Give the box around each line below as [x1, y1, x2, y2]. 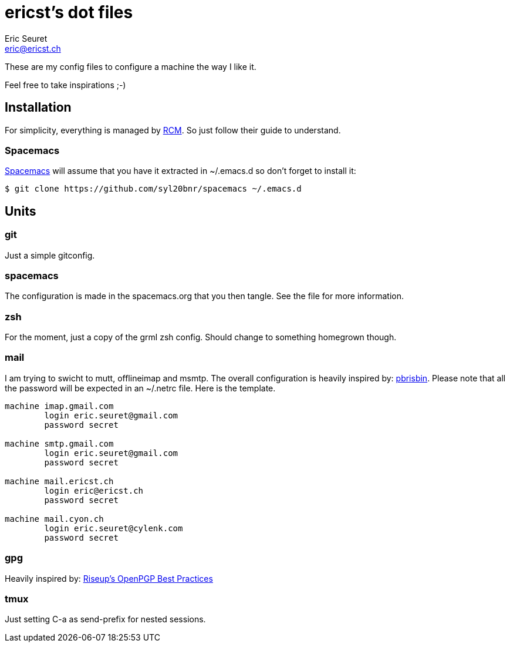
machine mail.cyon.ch [5, 514, 104, 524]
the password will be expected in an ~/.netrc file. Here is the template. [5, 383, 276, 393]
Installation [5, 100, 72, 115]
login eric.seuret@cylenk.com [44, 523, 183, 533]
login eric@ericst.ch [44, 485, 144, 495]
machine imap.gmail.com [5, 401, 114, 411]
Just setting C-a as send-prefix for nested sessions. [5, 614, 206, 625]
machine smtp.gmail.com [5, 438, 114, 448]
